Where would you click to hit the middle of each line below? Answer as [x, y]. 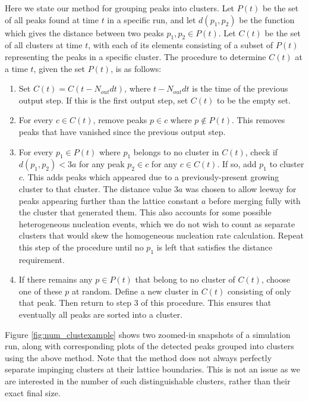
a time [16, 68]
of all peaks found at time [52, 19]
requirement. [42, 259]
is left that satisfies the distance [215, 247]
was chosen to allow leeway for [241, 188]
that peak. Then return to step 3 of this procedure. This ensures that [145, 303]
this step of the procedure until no [81, 247]
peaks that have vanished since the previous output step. [122, 131]
